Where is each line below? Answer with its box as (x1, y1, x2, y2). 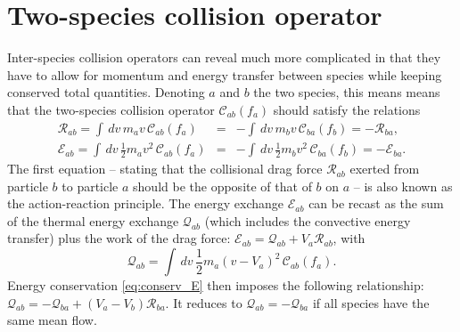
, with (333, 229, 366, 247)
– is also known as (353, 176, 453, 195)
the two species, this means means (253, 83, 440, 101)
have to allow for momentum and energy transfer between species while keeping (7, 65, 442, 84)
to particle (62, 176, 119, 195)
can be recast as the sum (308, 194, 444, 213)
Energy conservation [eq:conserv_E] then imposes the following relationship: (7, 276, 424, 295)
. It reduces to (165, 293, 242, 312)
